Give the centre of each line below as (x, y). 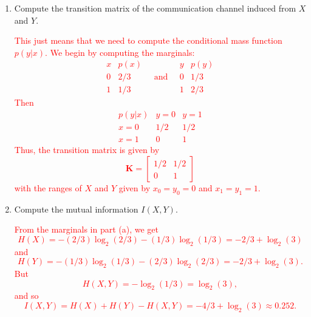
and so (26, 295)
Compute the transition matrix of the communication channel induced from (155, 8)
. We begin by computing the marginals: (120, 52)
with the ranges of (48, 187)
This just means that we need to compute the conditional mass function (148, 40)
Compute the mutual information (76, 209)
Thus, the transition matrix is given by (87, 150)
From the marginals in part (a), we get (87, 229)
